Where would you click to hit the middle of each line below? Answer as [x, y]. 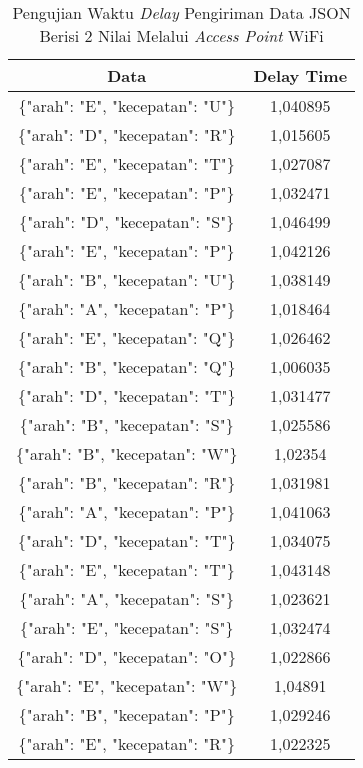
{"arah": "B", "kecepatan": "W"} [127, 453]
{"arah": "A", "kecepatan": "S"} [127, 598]
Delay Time [300, 75]
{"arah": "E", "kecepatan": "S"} [126, 627]
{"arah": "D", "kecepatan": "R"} [126, 134]
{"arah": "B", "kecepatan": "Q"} [127, 366]
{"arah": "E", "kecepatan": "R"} [126, 743]
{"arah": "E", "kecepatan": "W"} [127, 685]
